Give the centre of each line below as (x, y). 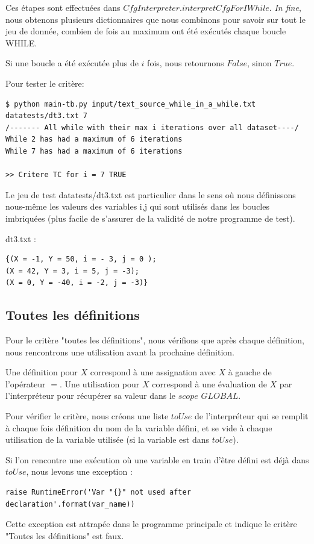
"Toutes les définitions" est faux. (65, 535)
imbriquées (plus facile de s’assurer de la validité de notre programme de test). (150, 218)
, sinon (259, 63)
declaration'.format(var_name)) (70, 504)
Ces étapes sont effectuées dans (63, 7)
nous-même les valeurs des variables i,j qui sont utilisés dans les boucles (137, 206)
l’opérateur (26, 383)
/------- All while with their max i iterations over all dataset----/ (152, 127)
